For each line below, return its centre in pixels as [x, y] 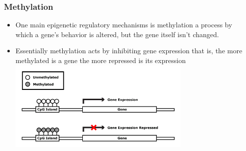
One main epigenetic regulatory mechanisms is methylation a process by [124, 25]
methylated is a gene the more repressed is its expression [100, 60]
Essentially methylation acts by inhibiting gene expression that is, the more [129, 51]
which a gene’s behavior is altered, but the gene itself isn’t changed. [117, 34]
